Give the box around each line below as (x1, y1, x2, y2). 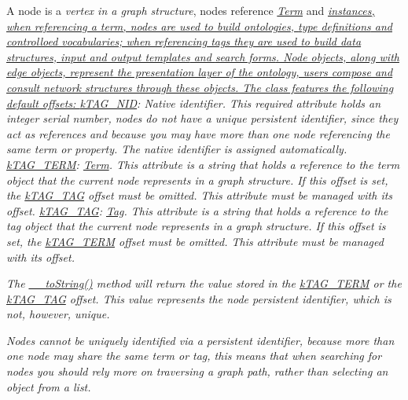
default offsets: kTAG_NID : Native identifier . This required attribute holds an (6, 94, 381, 111)
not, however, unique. (6, 306, 110, 322)
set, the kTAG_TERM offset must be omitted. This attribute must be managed (6, 233, 384, 249)
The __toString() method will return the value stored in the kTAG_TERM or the (6, 275, 402, 292)
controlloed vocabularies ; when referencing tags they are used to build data (6, 33, 362, 50)
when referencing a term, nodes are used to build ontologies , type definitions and (6, 17, 392, 34)
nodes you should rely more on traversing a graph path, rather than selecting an (6, 363, 388, 380)
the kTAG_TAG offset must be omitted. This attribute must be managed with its (6, 187, 393, 204)
